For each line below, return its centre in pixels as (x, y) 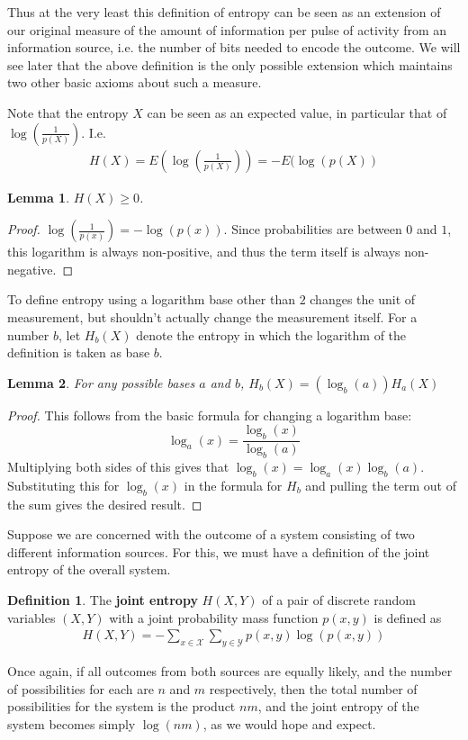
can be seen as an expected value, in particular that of (297, 112)
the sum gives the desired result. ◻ (105, 504)
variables (31, 617)
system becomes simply (72, 723)
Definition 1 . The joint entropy (103, 599)
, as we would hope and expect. (289, 723)
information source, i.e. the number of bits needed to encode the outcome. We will (234, 47)
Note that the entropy (68, 112)
